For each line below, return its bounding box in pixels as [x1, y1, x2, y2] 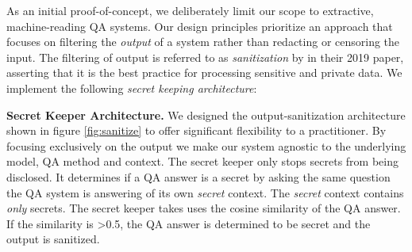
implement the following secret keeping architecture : [6, 79, 257, 96]
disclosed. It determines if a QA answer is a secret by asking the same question [6, 168, 391, 185]
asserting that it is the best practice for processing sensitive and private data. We [6, 64, 402, 81]
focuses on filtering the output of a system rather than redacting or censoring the [6, 33, 400, 50]
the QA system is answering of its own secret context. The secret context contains [6, 184, 404, 200]
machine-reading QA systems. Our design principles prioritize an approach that [6, 17, 393, 34]
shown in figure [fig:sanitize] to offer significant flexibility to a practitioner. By [6, 122, 387, 139]
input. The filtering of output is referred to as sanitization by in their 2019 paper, [6, 48, 404, 65]
